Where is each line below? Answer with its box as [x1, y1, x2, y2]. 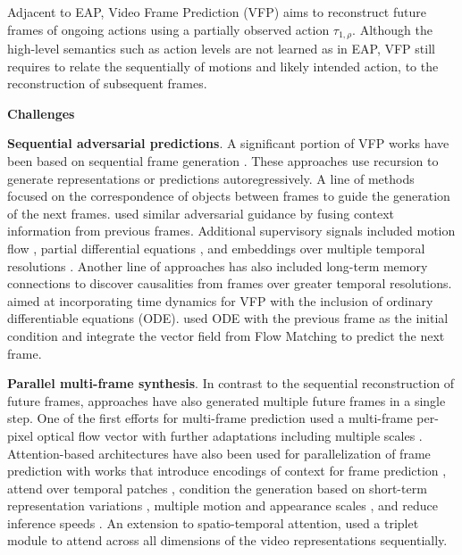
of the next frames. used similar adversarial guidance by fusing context [7, 203, 394, 222]
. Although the [352, 20, 433, 38]
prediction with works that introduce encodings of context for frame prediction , [7, 461, 447, 480]
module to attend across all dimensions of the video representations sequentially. [7, 531, 448, 550]
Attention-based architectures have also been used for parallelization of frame [7, 443, 431, 462]
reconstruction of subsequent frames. [7, 74, 207, 93]
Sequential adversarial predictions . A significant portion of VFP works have [7, 134, 449, 153]
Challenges [7, 104, 75, 122]
